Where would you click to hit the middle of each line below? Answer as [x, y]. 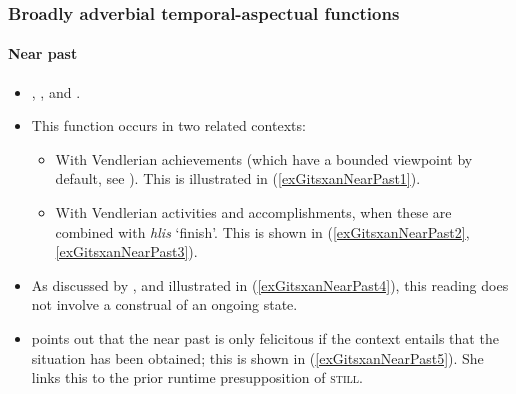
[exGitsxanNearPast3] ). [126, 251]
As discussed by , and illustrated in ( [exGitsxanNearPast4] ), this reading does [270, 284]
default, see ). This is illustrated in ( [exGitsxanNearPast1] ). [238, 178]
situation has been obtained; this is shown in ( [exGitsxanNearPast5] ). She [257, 357]
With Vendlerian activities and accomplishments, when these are [253, 212]
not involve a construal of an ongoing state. [164, 304]
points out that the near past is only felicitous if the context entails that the [265, 337]
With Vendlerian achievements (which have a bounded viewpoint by [264, 158]
